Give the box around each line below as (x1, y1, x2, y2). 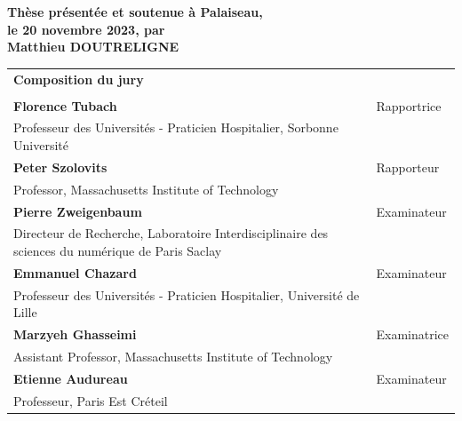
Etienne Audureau (13, 369, 128, 387)
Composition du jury (13, 69, 144, 88)
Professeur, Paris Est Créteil (13, 391, 168, 409)
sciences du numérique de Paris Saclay (13, 242, 222, 260)
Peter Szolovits (13, 157, 108, 176)
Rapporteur (376, 157, 440, 176)
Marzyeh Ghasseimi (13, 325, 137, 344)
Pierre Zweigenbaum (13, 202, 142, 220)
